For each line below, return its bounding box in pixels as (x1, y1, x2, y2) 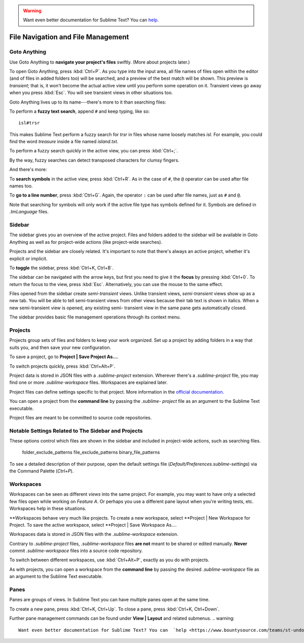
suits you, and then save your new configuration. (9, 344, 111, 350)
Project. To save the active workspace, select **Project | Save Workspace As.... (9, 522, 177, 528)
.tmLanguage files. (9, 209, 49, 215)
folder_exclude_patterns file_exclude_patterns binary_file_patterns (22, 449, 160, 456)
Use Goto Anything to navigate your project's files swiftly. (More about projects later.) (9, 59, 190, 65)
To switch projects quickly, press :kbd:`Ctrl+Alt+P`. (9, 363, 116, 369)
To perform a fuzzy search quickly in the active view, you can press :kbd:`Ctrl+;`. (9, 148, 178, 154)
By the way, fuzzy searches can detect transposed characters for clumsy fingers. (9, 157, 180, 163)
